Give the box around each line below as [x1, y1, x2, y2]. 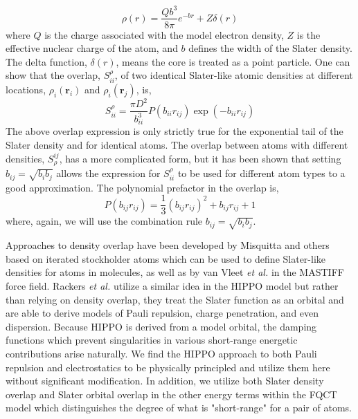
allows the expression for [56, 166, 161, 180]
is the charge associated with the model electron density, [44, 27, 284, 41]
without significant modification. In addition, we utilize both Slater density [6, 373, 324, 388]
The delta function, [6, 54, 87, 68]
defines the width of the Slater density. [188, 41, 352, 55]
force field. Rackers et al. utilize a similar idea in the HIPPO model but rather [6, 279, 339, 293]
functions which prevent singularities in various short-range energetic [6, 333, 298, 347]
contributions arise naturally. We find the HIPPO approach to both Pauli [6, 346, 317, 360]
